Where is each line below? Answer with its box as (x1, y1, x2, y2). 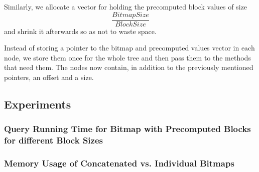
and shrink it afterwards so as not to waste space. (4, 25, 157, 36)
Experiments (4, 96, 71, 112)
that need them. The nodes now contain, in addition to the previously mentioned (4, 62, 253, 72)
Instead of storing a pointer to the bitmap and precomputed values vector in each (4, 42, 255, 53)
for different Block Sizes (4, 134, 103, 146)
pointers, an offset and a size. (4, 72, 94, 82)
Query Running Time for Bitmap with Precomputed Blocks (4, 122, 251, 135)
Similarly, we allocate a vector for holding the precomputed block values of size (4, 1, 247, 11)
